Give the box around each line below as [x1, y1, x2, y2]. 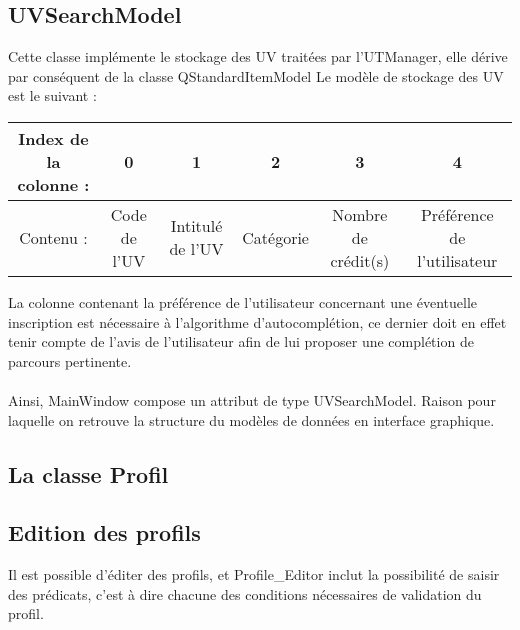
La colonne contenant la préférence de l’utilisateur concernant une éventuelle [8, 291, 478, 312]
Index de [18, 126, 89, 150]
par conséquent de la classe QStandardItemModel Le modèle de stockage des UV [8, 65, 504, 86]
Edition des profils [8, 517, 201, 548]
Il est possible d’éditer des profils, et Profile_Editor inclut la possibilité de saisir [8, 564, 500, 585]
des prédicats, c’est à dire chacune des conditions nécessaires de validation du [8, 583, 482, 604]
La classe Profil [8, 458, 169, 489]
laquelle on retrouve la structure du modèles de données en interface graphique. [8, 409, 495, 430]
